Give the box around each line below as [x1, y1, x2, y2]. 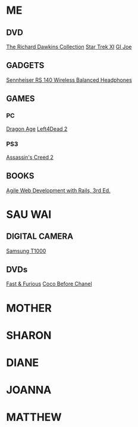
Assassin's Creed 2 [6, 153, 54, 161]
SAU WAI [6, 207, 52, 221]
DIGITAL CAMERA [6, 231, 73, 242]
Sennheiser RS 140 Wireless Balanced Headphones [6, 76, 132, 84]
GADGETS [6, 60, 45, 70]
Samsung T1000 [6, 247, 46, 254]
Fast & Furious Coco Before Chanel [6, 280, 92, 287]
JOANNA [6, 383, 52, 397]
